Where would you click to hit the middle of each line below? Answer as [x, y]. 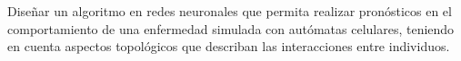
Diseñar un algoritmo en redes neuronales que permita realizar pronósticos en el [230, 11]
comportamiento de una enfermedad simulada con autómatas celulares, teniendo [231, 28]
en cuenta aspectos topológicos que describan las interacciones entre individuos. [229, 46]
